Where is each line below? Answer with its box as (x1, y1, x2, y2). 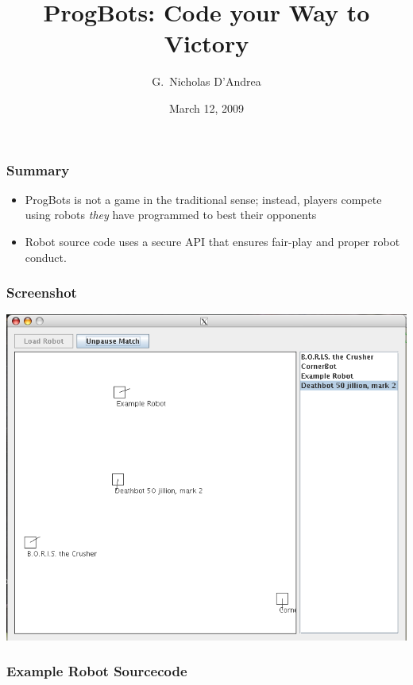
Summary (6, 160, 70, 179)
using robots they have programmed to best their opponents (25, 206, 317, 223)
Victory (164, 27, 249, 60)
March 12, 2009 (168, 99, 245, 116)
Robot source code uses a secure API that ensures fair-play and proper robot (25, 233, 400, 249)
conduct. (25, 248, 67, 265)
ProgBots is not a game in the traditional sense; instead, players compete (25, 190, 382, 207)
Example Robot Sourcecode (6, 661, 187, 681)
